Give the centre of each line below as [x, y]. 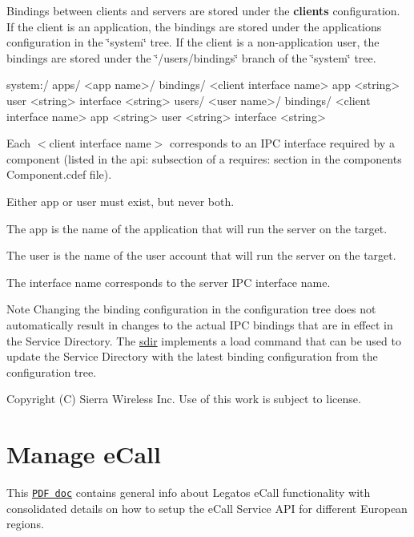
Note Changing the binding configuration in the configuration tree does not [191, 309]
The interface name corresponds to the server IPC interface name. [169, 282]
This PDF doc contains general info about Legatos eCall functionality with [189, 492]
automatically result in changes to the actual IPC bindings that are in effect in [200, 324]
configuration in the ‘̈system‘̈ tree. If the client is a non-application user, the [193, 42]
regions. [25, 524]
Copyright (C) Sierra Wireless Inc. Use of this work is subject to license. [184, 399]
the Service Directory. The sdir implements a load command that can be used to [204, 340]
